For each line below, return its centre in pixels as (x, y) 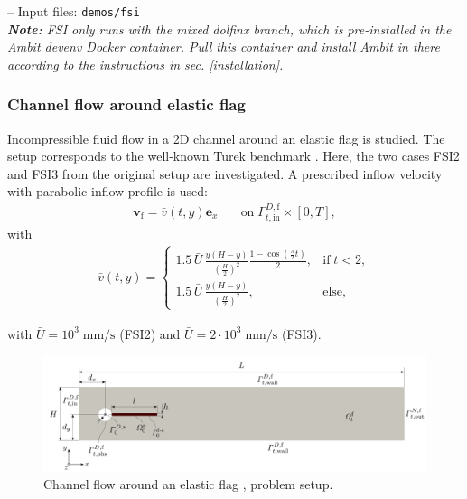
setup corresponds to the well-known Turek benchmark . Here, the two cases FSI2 (233, 156)
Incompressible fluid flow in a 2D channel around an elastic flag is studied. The (226, 138)
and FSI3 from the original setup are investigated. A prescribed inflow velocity (225, 173)
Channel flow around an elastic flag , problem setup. (188, 484)
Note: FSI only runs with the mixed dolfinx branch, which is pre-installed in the (229, 28)
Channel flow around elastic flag (126, 104)
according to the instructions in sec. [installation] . (145, 64)
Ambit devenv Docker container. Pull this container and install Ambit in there (224, 47)
